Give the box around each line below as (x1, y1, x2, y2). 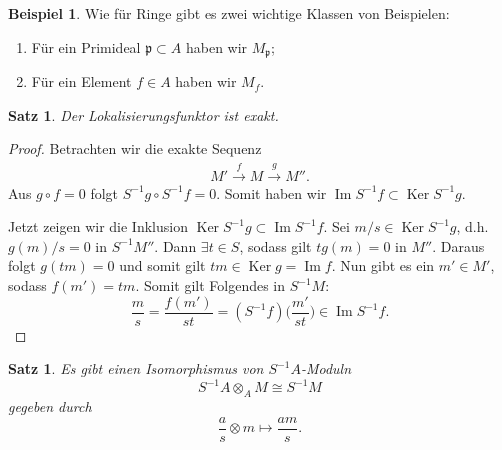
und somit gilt (119, 255, 206, 276)
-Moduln (300, 358, 352, 379)
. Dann (154, 235, 197, 256)
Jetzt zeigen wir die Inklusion (8, 216, 188, 237)
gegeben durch (8, 396, 92, 417)
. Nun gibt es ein (331, 255, 435, 276)
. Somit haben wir (216, 182, 327, 203)
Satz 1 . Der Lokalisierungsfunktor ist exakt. (8, 104, 279, 125)
